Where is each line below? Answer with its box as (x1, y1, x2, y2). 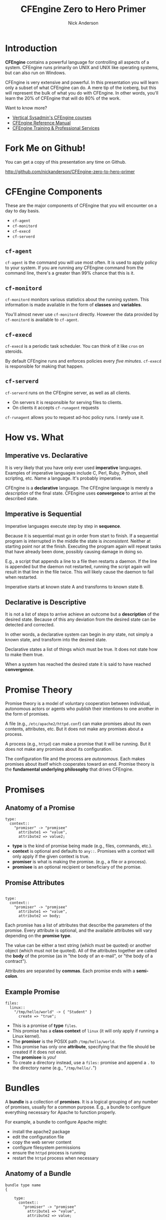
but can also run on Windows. (5, 70, 66, 76)
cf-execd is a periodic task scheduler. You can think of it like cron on (5, 343, 144, 349)
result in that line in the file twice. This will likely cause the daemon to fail (5, 569, 154, 575)
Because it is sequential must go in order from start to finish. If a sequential (5, 532, 159, 538)
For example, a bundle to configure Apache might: (5, 1118, 108, 1125)
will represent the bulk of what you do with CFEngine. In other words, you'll (5, 90, 159, 96)
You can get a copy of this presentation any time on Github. (5, 159, 126, 165)
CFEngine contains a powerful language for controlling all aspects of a (5, 59, 150, 65)
